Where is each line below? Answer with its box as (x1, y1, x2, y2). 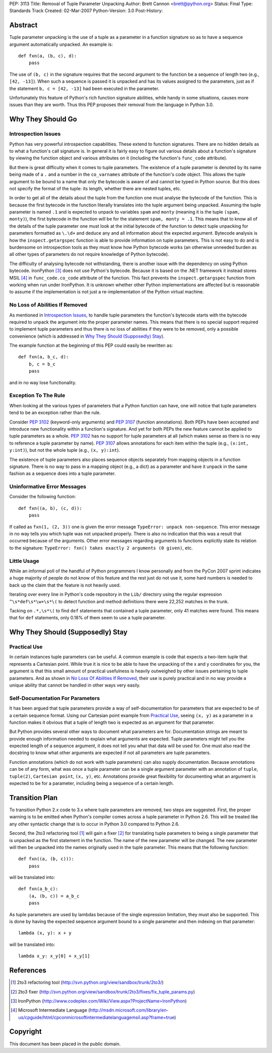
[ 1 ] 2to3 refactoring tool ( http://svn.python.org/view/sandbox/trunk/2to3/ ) (11, 979, 164, 985)
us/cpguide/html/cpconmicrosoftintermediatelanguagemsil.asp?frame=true (18, 1014, 175, 1020)
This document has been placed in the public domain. (9, 1040, 121, 1047)
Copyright (9, 1027, 42, 1036)
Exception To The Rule (9, 392, 65, 399)
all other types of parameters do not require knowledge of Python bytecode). (9, 251, 169, 257)
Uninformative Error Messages (9, 483, 87, 490)
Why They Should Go (9, 115, 78, 124)
